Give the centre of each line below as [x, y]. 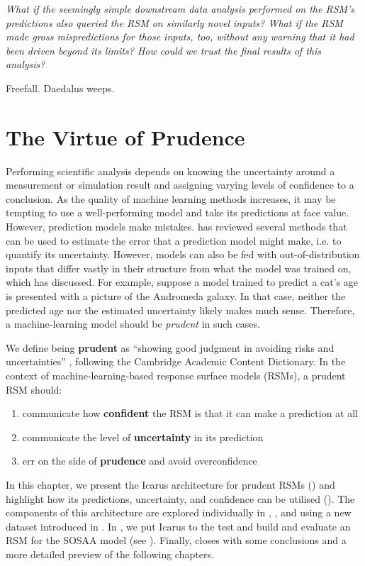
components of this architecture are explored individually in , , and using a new [179, 512]
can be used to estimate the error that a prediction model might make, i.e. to [174, 240]
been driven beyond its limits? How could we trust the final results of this [164, 50]
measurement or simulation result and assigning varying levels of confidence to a [180, 185]
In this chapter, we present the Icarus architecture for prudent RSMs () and [170, 484]
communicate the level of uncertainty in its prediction [143, 437]
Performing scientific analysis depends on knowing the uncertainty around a [170, 171]
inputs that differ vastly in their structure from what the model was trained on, [179, 268]
